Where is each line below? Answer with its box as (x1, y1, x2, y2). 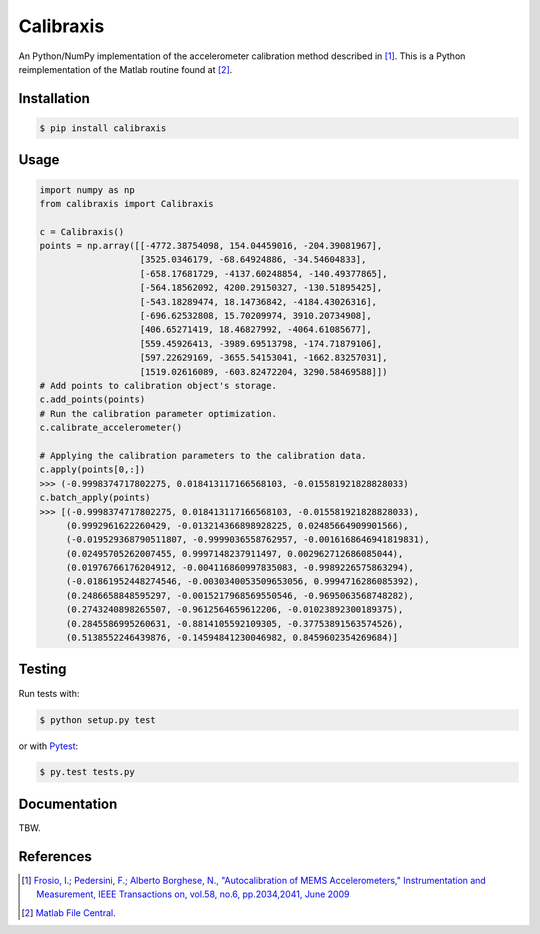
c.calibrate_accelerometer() (39, 422, 183, 434)
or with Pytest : (18, 740, 79, 752)
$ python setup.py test (39, 714, 157, 725)
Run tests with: (18, 687, 80, 699)
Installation (18, 90, 90, 107)
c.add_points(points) (39, 394, 146, 405)
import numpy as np (39, 184, 135, 195)
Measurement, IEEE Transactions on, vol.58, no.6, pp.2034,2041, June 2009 (36, 888, 350, 900)
